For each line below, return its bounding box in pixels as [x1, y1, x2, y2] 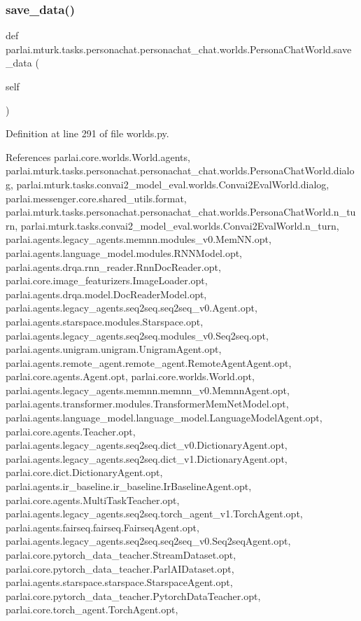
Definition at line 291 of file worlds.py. [6, 126, 169, 141]
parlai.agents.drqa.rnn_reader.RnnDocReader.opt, [6, 259, 221, 274]
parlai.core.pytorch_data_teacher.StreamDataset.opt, [6, 547, 236, 561]
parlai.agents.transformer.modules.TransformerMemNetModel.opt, [6, 396, 289, 411]
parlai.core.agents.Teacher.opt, [6, 424, 136, 438]
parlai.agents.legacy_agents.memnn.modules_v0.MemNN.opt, [6, 232, 271, 246]
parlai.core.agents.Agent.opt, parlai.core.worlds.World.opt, [6, 369, 255, 384]
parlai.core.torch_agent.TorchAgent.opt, [6, 602, 178, 617]
